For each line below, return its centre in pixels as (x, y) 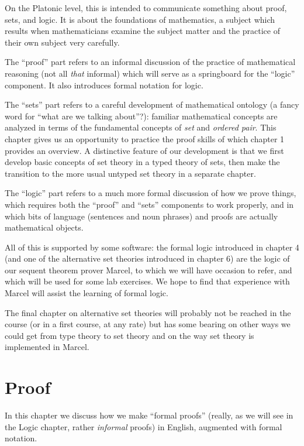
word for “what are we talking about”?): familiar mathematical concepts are (141, 116)
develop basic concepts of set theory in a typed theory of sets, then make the (142, 162)
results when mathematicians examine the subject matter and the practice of (142, 31)
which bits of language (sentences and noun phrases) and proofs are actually (141, 216)
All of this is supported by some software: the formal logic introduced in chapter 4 (152, 247)
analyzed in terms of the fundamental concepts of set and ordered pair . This (141, 127)
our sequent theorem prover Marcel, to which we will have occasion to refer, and (148, 270)
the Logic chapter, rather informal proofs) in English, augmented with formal (144, 426)
